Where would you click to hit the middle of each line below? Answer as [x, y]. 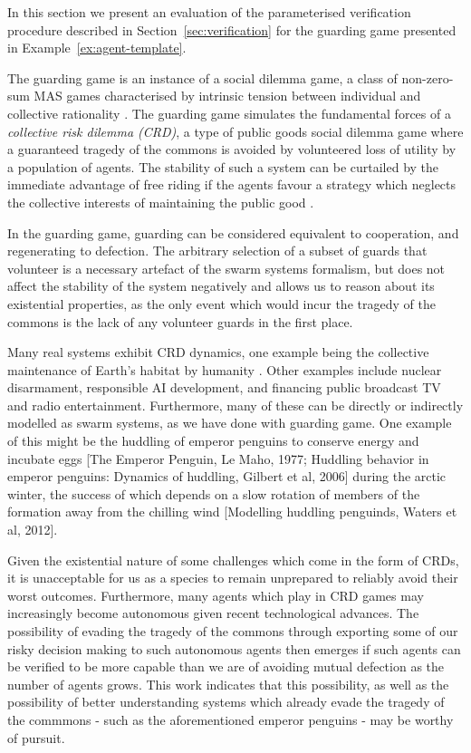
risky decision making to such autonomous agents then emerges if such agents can [234, 648]
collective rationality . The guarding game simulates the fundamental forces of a [229, 113]
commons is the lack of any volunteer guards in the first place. [180, 321]
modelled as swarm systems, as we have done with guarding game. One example [230, 423]
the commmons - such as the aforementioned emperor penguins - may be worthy [231, 719]
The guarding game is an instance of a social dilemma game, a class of [202, 77]
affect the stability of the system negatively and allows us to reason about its [221, 286]
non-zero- [428, 77]
